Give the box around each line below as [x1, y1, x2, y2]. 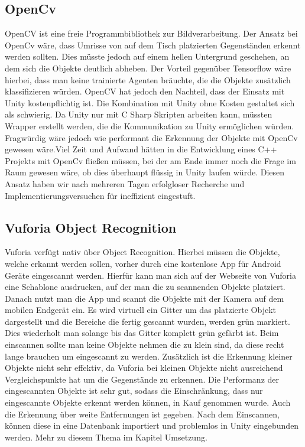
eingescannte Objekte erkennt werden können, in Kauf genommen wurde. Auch [5, 396, 291, 409]
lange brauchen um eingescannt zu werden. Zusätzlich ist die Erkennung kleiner [5, 350, 293, 362]
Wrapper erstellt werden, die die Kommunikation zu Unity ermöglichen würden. [5, 119, 294, 132]
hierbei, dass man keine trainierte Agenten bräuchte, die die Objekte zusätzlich [5, 73, 291, 86]
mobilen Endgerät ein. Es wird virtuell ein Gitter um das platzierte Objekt [5, 304, 276, 316]
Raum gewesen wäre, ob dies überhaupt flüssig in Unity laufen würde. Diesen [5, 166, 285, 178]
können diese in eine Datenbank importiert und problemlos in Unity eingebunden [5, 419, 299, 432]
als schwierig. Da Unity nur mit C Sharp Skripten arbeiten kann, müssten [5, 108, 272, 120]
